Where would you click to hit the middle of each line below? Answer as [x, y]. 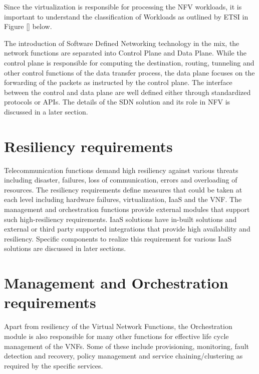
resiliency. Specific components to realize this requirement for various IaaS [118, 238]
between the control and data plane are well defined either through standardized [127, 92]
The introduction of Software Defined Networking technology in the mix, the [122, 43]
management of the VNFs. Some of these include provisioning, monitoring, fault [126, 346]
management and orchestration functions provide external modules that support [127, 209]
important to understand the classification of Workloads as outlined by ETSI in [126, 16]
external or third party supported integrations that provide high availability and [127, 229]
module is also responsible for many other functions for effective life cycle [116, 336]
